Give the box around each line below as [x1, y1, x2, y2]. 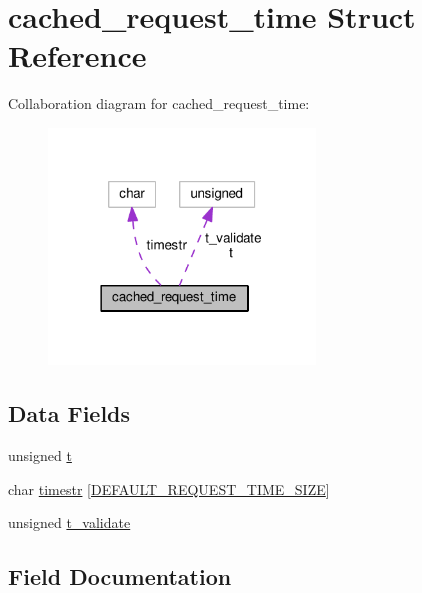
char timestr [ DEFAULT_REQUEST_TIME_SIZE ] [8, 478, 330, 499]
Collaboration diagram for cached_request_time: [8, 93, 310, 114]
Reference [8, 35, 147, 76]
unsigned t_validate [8, 512, 131, 533]
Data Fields [8, 398, 131, 429]
